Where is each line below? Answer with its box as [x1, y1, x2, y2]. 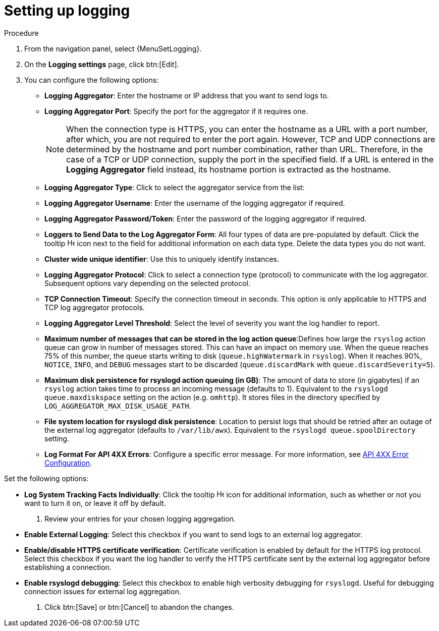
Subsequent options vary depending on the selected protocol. [44, 278, 251, 288]
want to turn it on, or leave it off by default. [24, 498, 166, 507]
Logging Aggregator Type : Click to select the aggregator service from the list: [44, 183, 305, 192]
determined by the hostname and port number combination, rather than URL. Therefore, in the [66, 144, 423, 154]
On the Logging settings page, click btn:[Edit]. [24, 60, 179, 69]
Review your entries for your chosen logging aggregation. [44, 514, 236, 523]
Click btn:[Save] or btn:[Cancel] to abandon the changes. [44, 602, 234, 611]
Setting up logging [4, 2, 130, 19]
